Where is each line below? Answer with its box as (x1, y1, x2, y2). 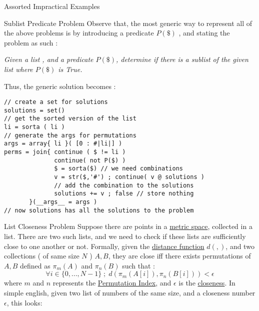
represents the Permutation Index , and (52, 277, 171, 288)
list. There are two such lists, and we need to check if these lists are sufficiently (4, 230, 246, 241)
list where (4, 63, 33, 74)
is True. (58, 63, 82, 74)
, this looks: (6, 297, 42, 307)
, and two (225, 240, 254, 251)
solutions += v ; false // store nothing (54, 190, 194, 197)
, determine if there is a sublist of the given (115, 54, 248, 64)
